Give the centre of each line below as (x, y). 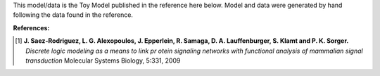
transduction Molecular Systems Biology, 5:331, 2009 (103, 61)
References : (31, 27)
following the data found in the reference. (73, 15)
